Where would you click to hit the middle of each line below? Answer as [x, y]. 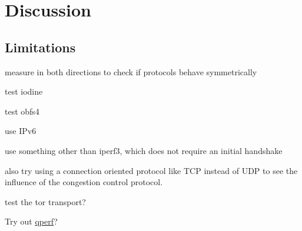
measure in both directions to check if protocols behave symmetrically [131, 71]
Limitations [40, 47]
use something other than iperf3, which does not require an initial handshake [144, 150]
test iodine [24, 91]
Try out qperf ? [31, 221]
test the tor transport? [45, 201]
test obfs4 [22, 111]
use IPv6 [21, 131]
